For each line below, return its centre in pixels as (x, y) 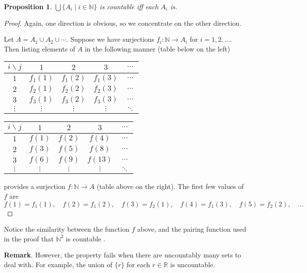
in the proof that (29, 238)
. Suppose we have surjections (110, 39)
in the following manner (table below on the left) (157, 48)
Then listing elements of (40, 48)
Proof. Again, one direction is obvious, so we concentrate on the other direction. (123, 23)
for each (138, 264)
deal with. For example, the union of (58, 264)
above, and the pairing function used (192, 229)
